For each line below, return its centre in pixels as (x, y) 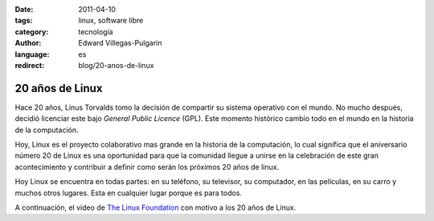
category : (32, 31)
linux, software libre (111, 21)
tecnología (96, 31)
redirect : (30, 65)
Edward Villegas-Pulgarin (120, 43)
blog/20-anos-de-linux (116, 65)
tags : (24, 21)
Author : (28, 43)
